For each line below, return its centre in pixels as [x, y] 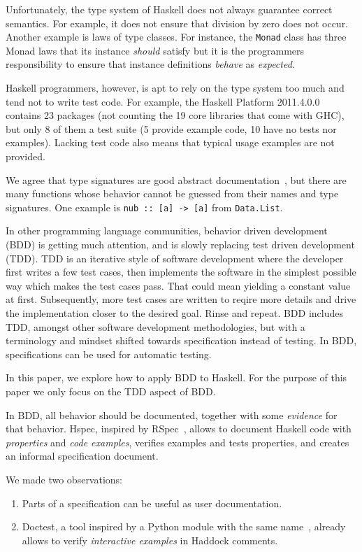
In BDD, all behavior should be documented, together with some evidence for [172, 415]
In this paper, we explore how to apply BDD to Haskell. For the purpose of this [176, 377]
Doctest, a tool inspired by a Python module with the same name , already [184, 526]
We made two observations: [64, 479]
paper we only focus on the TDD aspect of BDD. [111, 391]
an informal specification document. [82, 456]
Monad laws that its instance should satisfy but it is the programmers [155, 50]
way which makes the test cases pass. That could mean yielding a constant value [178, 285]
